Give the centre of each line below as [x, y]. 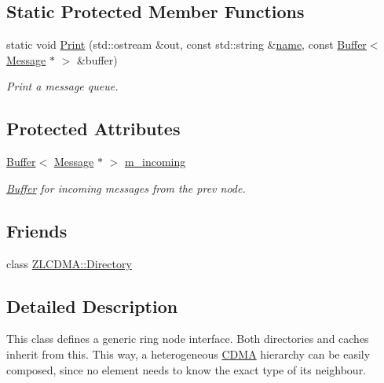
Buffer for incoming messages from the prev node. [126, 188]
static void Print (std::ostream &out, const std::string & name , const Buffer [187, 44]
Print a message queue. [62, 86]
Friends [37, 230]
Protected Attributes [93, 129]
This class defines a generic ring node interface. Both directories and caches [188, 339]
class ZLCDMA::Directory [69, 263]
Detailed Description [92, 306]
